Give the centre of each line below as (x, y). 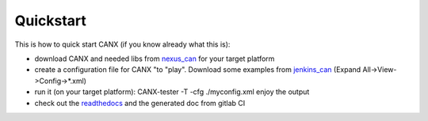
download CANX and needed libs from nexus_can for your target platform (155, 59)
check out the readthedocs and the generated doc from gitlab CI (140, 103)
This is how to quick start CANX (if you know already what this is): (122, 44)
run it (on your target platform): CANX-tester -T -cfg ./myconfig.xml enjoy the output (172, 92)
